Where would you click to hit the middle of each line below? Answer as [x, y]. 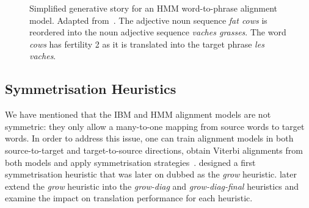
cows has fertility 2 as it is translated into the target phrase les [147, 44]
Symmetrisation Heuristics [91, 89]
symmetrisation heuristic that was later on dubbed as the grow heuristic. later [151, 174]
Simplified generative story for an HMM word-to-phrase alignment [153, 8]
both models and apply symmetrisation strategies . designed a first [130, 162]
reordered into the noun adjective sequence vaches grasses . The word [158, 32]
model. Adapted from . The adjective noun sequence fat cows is [148, 20]
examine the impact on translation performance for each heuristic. [129, 198]
